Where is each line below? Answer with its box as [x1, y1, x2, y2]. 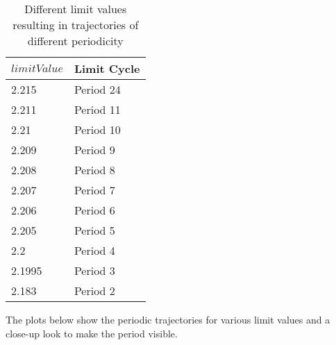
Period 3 [74, 262, 115, 278]
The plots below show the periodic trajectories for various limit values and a [6, 312, 330, 326]
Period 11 [74, 101, 121, 117]
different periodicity [27, 33, 124, 49]
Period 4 [74, 242, 115, 258]
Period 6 [74, 202, 115, 218]
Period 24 [74, 81, 121, 97]
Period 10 [74, 121, 121, 137]
